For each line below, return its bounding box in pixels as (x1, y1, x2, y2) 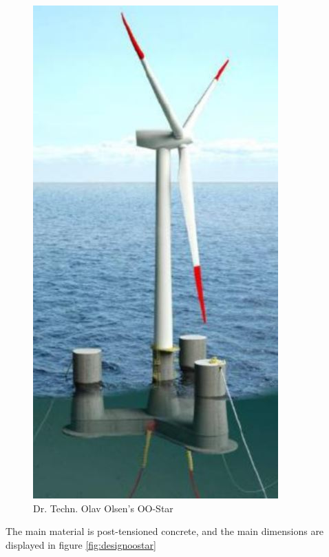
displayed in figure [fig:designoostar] (6, 537, 156, 551)
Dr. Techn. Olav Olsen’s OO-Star (33, 501, 173, 515)
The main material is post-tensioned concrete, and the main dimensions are (6, 524, 324, 538)
